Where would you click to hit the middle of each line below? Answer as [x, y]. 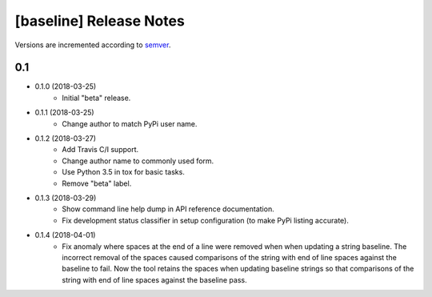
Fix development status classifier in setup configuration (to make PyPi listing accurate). [206, 220]
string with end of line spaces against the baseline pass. [154, 279]
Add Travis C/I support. [100, 150]
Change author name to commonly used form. [138, 161]
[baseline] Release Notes [100, 21]
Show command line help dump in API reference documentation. [168, 209]
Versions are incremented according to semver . [93, 45]
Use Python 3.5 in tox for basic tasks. [124, 172]
